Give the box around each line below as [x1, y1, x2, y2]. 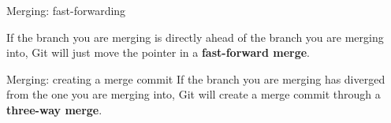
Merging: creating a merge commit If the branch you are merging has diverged [6, 70, 385, 87]
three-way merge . [6, 101, 102, 117]
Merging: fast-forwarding [6, 2, 126, 18]
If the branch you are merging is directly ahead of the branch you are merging [6, 28, 384, 45]
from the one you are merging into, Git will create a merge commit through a [6, 86, 381, 102]
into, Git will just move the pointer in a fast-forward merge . [6, 44, 310, 61]
